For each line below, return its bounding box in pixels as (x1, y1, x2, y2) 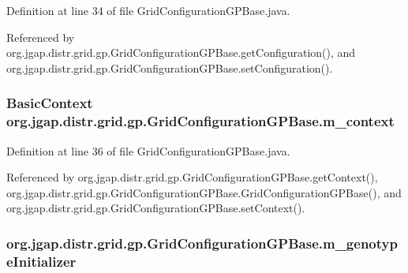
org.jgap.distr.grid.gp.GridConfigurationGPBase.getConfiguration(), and (6, 44, 356, 61)
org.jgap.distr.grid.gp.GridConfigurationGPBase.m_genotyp (6, 233, 398, 252)
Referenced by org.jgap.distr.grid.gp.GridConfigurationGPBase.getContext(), (6, 169, 378, 185)
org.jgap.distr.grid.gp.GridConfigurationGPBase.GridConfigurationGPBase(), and (6, 184, 402, 200)
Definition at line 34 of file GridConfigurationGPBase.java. (6, 2, 290, 18)
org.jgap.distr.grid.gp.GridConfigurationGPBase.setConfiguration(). (6, 59, 333, 76)
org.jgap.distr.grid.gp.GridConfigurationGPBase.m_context (6, 111, 395, 131)
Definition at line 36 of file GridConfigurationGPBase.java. (6, 142, 290, 159)
